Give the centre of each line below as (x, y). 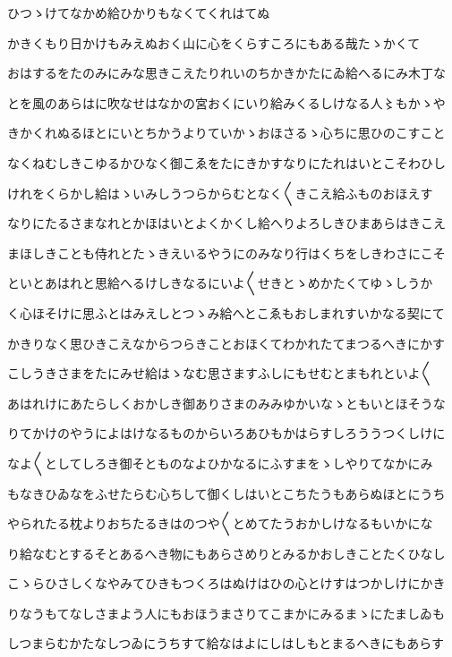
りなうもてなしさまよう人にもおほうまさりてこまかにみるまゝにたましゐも (226, 613)
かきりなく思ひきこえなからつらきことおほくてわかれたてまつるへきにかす (226, 343)
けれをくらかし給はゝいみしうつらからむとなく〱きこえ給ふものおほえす (220, 193)
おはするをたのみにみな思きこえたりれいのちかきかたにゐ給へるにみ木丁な (226, 73)
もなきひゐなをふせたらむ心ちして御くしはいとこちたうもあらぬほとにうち (226, 493)
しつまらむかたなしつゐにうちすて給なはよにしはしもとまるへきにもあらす (226, 643)
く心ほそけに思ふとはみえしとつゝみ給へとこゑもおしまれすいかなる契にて (226, 312)
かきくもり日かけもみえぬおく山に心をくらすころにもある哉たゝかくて (214, 42)
